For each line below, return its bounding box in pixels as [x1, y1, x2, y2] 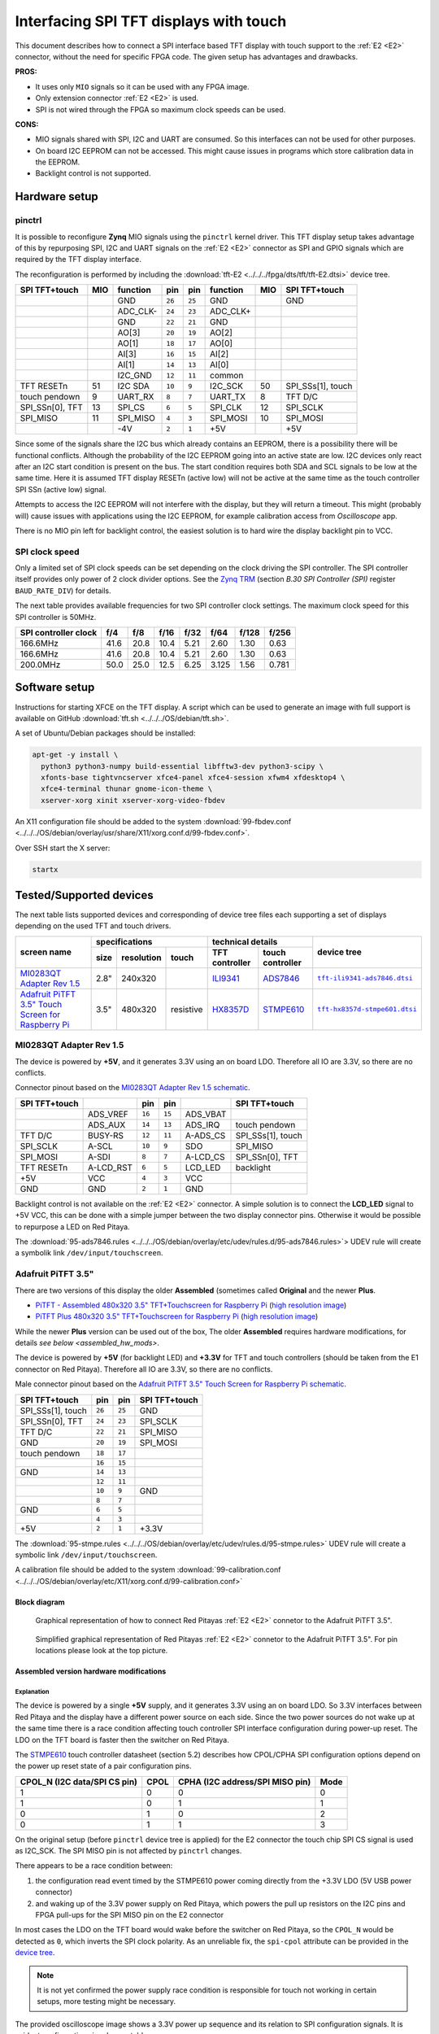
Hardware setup [15, 190, 98, 203]
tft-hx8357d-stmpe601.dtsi [317, 1005, 418, 1014]
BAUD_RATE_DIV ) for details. [15, 586, 111, 596]
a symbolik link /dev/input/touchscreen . [15, 1248, 163, 1258]
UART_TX [210, 391, 246, 403]
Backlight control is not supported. [35, 168, 151, 178]
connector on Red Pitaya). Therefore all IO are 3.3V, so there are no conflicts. [15, 1364, 273, 1374]
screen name [20, 946, 72, 958]
